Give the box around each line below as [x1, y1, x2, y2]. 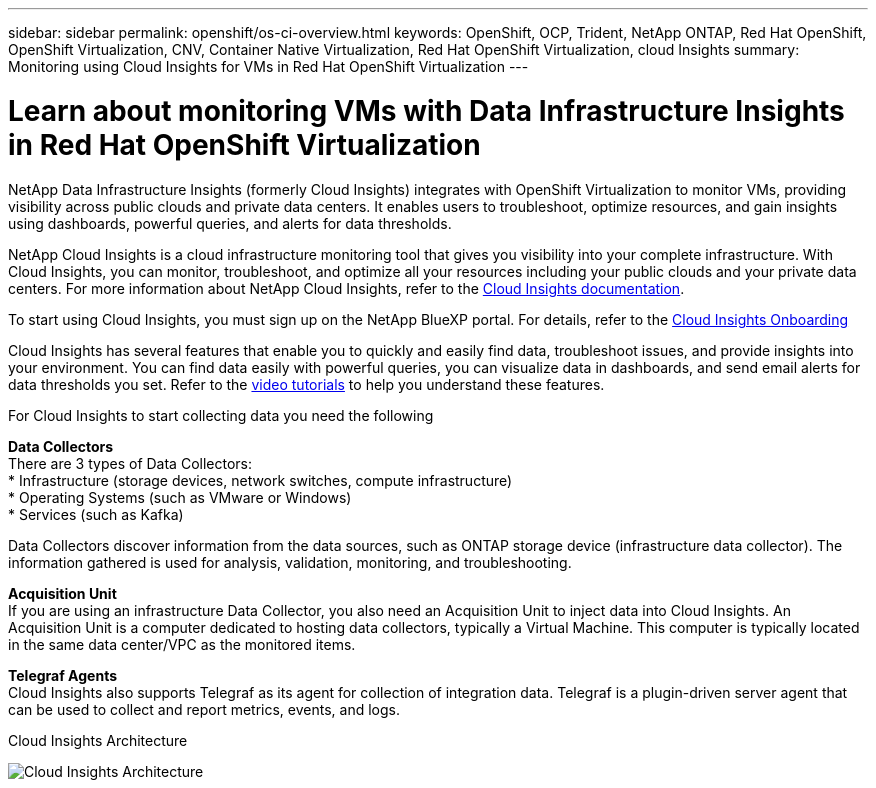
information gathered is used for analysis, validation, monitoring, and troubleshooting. [8, 553, 572, 571]
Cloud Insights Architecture [8, 731, 188, 749]
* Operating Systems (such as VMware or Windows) [8, 488, 352, 506]
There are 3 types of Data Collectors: [8, 454, 253, 472]
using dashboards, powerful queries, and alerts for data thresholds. [8, 214, 452, 232]
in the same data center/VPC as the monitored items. [8, 635, 356, 653]
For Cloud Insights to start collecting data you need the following [8, 406, 434, 424]
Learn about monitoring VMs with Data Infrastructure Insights [8, 93, 845, 128]
